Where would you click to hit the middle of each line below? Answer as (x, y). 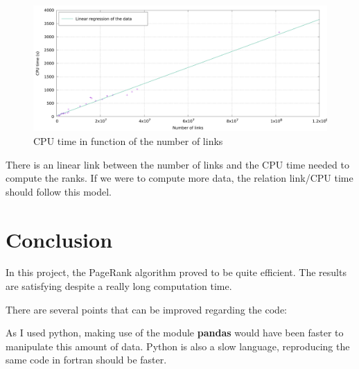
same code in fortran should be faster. (86, 360)
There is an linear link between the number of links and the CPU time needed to (177, 164)
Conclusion (59, 239)
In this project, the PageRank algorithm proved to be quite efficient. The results (176, 272)
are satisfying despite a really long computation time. (119, 286)
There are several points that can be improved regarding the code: (146, 309)
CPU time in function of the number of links (128, 140)
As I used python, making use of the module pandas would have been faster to (175, 333)
